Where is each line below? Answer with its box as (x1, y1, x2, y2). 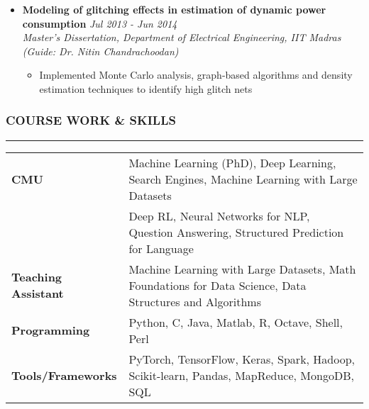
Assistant (11, 285, 64, 302)
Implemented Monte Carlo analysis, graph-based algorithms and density (39, 67, 353, 82)
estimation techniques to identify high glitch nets (39, 81, 253, 96)
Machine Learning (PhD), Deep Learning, (128, 154, 336, 171)
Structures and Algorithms (128, 293, 261, 310)
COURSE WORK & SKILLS (6, 111, 176, 129)
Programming (11, 322, 90, 339)
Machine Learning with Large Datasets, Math (128, 260, 356, 277)
